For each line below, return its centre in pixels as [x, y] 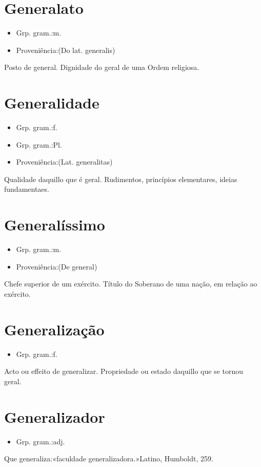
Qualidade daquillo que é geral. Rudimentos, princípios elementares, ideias [121, 179]
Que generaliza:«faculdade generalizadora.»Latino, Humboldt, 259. [109, 459]
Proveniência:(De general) [57, 266]
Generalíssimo [55, 224]
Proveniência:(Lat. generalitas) [64, 162]
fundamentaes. [27, 189]
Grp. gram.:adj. [41, 441]
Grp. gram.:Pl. [39, 144]
